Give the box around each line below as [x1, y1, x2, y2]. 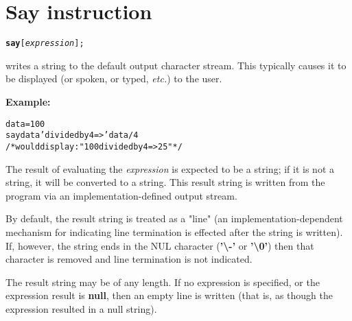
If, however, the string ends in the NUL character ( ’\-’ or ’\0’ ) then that [5, 238, 314, 252]
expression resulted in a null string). [5, 301, 157, 316]
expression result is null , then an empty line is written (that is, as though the [5, 288, 333, 302]
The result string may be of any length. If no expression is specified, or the [5, 274, 320, 289]
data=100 [5, 119, 45, 129]
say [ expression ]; [5, 38, 84, 49]
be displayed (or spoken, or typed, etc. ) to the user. [5, 71, 222, 86]
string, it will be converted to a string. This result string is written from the [5, 175, 325, 189]
